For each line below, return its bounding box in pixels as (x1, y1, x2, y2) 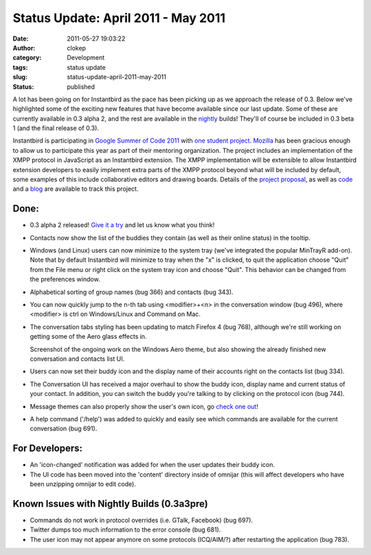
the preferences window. (30, 275, 100, 284)
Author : (12, 43, 36, 52)
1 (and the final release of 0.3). (12, 124, 100, 132)
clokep (67, 43, 86, 52)
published (67, 83, 95, 91)
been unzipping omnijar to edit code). (30, 480, 137, 488)
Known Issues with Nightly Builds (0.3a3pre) (12, 498, 209, 510)
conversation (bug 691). (30, 424, 98, 433)
